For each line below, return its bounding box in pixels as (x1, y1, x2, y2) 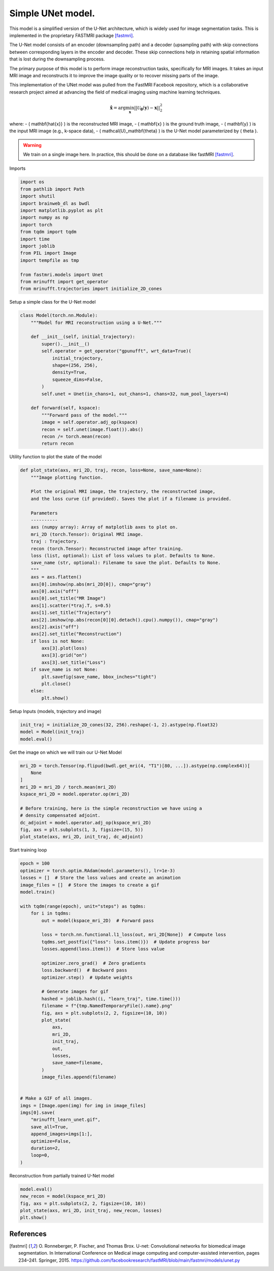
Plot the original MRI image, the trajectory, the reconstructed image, (30, 489, 216, 494)
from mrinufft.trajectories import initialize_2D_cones (20, 286, 162, 292)
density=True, (52, 369, 87, 375)
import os (20, 179, 45, 185)
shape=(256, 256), (52, 363, 98, 368)
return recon (41, 440, 74, 447)
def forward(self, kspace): (30, 405, 101, 411)
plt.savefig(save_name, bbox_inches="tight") (41, 674, 157, 679)
